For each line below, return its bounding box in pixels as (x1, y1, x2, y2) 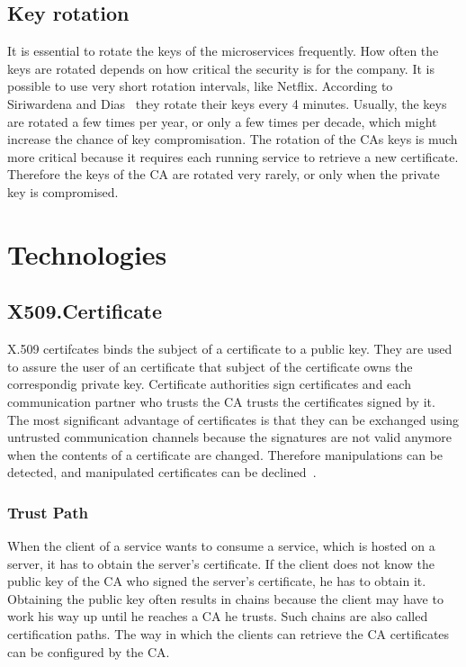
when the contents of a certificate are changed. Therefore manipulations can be (7, 445, 444, 464)
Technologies (7, 235, 167, 272)
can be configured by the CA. (7, 642, 170, 661)
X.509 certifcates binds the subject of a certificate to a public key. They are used (7, 339, 453, 358)
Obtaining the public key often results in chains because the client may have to (7, 589, 444, 608)
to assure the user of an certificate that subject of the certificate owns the (7, 356, 413, 375)
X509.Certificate (7, 297, 163, 325)
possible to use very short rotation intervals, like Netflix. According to (7, 77, 393, 95)
